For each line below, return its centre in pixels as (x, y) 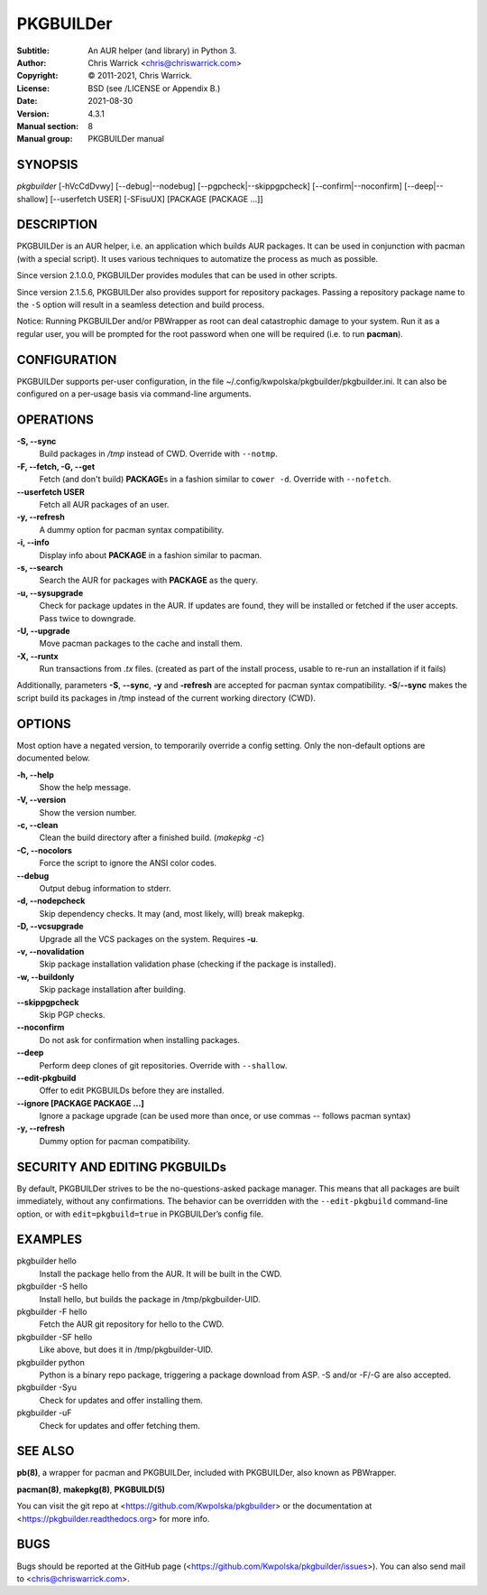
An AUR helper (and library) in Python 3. (162, 51)
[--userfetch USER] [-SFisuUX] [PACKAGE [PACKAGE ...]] (156, 199)
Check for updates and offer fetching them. (119, 1425)
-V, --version (41, 800)
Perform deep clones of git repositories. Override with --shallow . (163, 1065)
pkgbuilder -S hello (52, 1286)
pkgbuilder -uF (44, 1413)
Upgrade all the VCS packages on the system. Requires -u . (149, 938)
